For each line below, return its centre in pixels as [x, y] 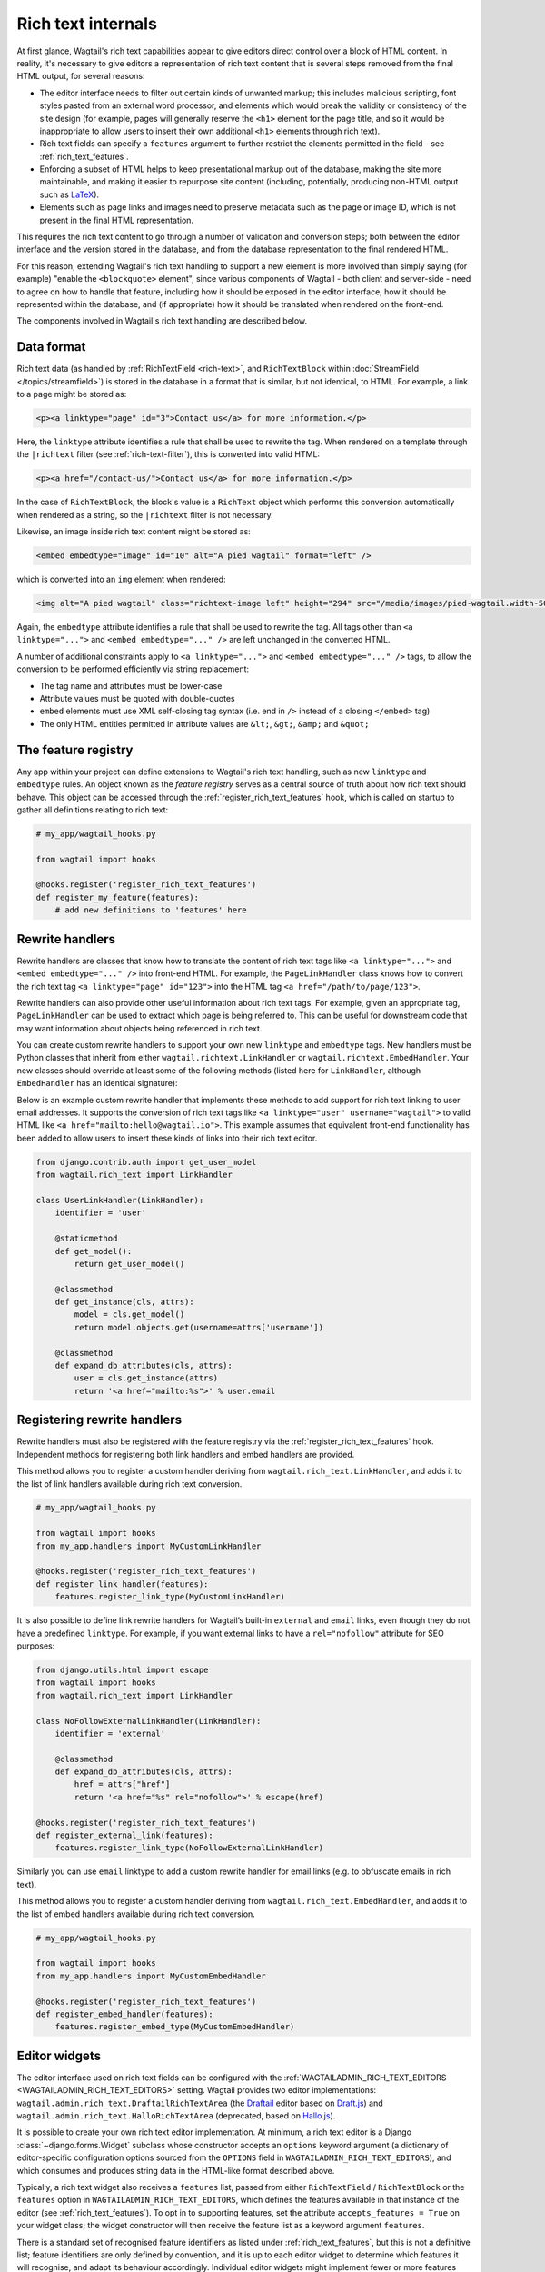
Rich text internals [87, 24]
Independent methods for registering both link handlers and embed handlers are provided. [186, 1454]
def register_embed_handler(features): [124, 2014]
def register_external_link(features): [124, 1835]
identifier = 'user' [101, 1213]
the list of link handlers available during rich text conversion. [129, 1484]
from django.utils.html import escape [122, 1669]
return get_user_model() [129, 1264]
